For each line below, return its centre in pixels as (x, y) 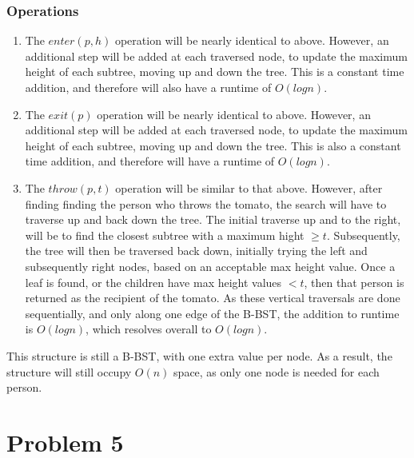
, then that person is (354, 282)
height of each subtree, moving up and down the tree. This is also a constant (213, 145)
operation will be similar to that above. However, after (249, 187)
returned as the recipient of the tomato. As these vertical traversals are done (213, 298)
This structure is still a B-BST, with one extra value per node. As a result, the (199, 355)
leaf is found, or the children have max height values (153, 282)
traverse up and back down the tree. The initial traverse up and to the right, (213, 219)
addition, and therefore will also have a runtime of (148, 87)
